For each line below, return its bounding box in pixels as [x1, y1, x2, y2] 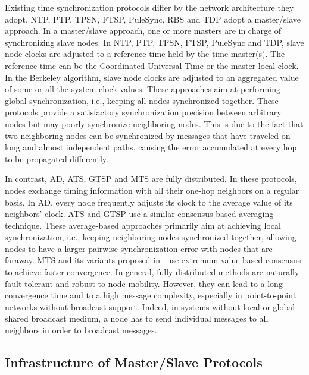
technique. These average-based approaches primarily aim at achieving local [5, 219, 281, 231]
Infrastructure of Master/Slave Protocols [5, 353, 263, 371]
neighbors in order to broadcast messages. [5, 324, 157, 336]
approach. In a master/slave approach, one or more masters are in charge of [5, 24, 282, 37]
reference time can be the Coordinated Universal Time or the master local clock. [5, 59, 299, 71]
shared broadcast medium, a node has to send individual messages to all [5, 312, 269, 324]
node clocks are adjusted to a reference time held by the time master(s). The [5, 48, 285, 60]
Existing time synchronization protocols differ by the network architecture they [5, 1, 294, 13]
